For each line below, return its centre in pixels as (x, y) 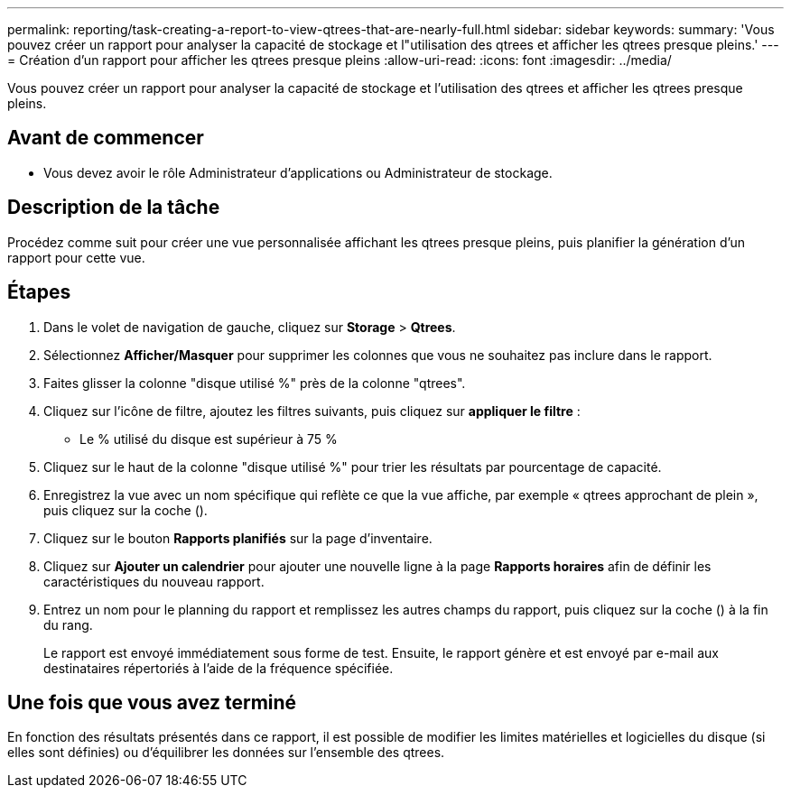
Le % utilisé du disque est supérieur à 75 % (209, 439)
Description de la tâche (114, 208)
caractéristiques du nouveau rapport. (154, 581)
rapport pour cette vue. (76, 257)
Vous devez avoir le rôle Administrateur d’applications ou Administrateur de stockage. (298, 172)
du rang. (68, 624)
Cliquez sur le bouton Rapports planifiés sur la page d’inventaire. (238, 538)
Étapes (39, 292)
